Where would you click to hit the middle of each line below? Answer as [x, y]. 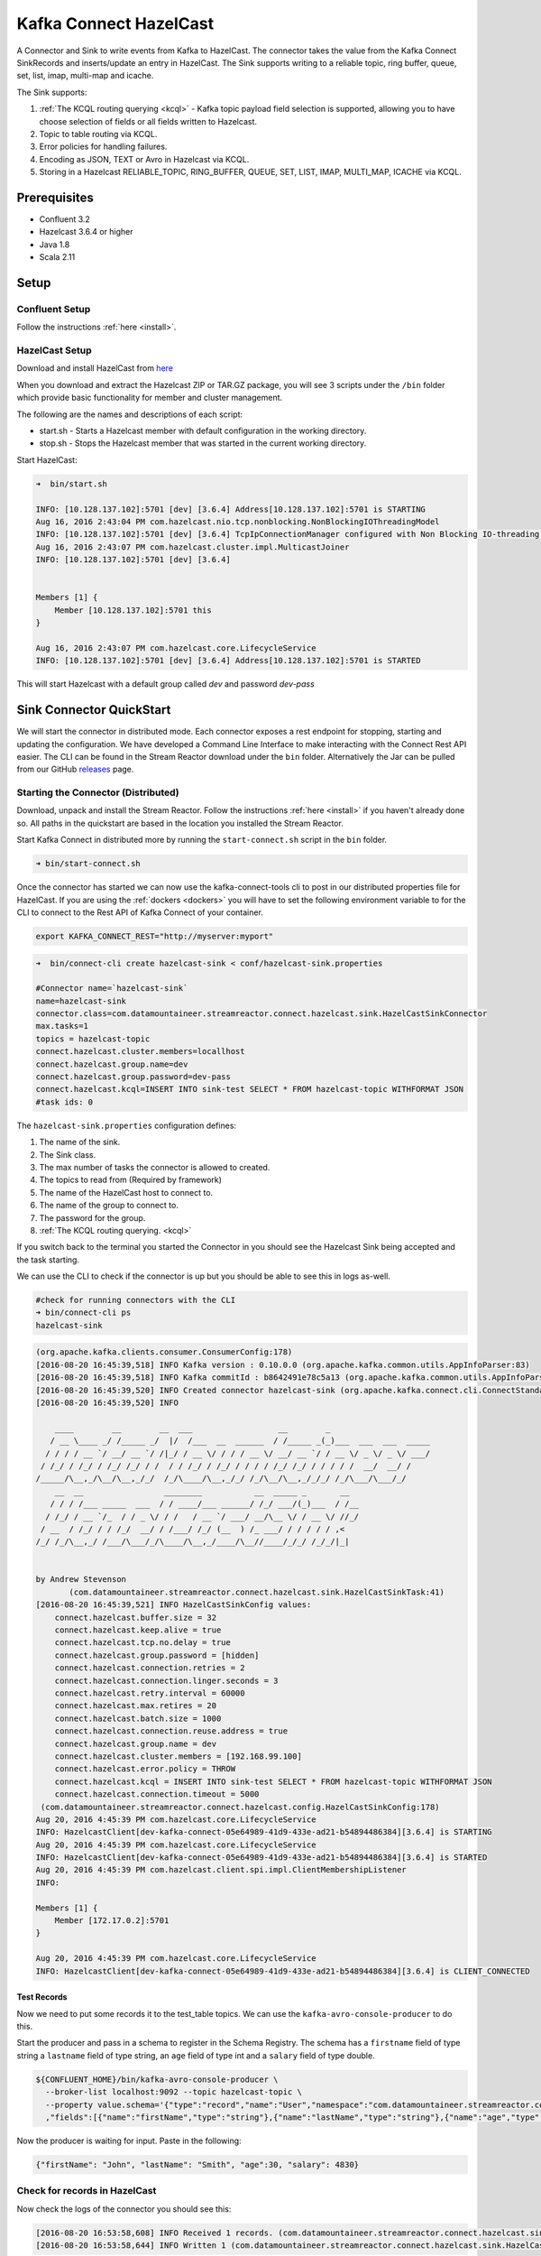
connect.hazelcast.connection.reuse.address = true [171, 1731]
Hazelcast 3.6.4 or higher [87, 232]
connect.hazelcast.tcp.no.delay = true [143, 1643]
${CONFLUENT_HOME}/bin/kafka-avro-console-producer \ [157, 2079]
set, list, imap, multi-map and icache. [85, 76]
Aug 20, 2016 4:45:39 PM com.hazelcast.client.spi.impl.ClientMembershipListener [221, 1870]
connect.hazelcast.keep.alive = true [138, 1630]
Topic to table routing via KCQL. [98, 134]
